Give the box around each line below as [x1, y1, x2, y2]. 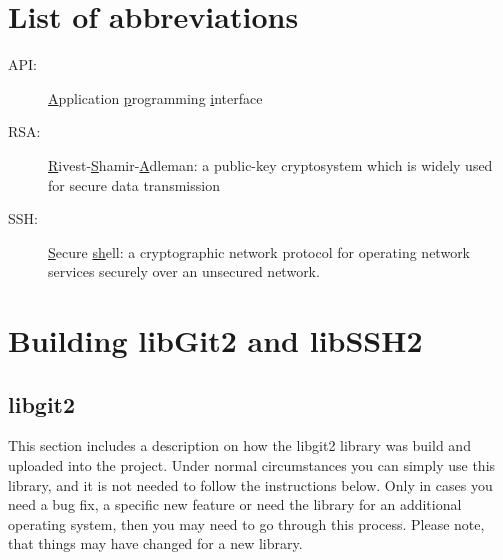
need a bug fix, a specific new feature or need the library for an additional [8, 494, 462, 515]
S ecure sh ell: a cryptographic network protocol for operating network [48, 241, 471, 262]
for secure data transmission [48, 174, 220, 195]
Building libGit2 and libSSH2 [8, 320, 423, 361]
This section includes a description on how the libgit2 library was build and [8, 435, 471, 456]
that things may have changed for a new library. [8, 533, 303, 554]
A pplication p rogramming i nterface [48, 87, 263, 108]
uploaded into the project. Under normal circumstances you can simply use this [8, 455, 496, 476]
